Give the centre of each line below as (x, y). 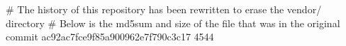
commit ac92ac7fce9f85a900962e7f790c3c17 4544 (110, 37)
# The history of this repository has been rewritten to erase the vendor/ (164, 9)
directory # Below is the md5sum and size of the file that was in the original (173, 23)
